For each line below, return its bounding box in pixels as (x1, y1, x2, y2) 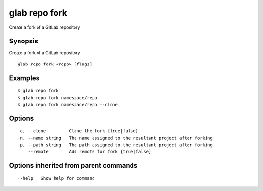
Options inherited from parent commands (9, 161, 138, 170)
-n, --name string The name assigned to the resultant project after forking (18, 135, 213, 141)
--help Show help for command (18, 176, 95, 181)
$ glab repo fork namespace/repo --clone (18, 102, 118, 107)
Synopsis (9, 37, 38, 45)
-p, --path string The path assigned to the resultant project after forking (18, 142, 213, 148)
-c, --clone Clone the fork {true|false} (18, 128, 139, 134)
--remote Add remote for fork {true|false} (27, 149, 151, 154)
